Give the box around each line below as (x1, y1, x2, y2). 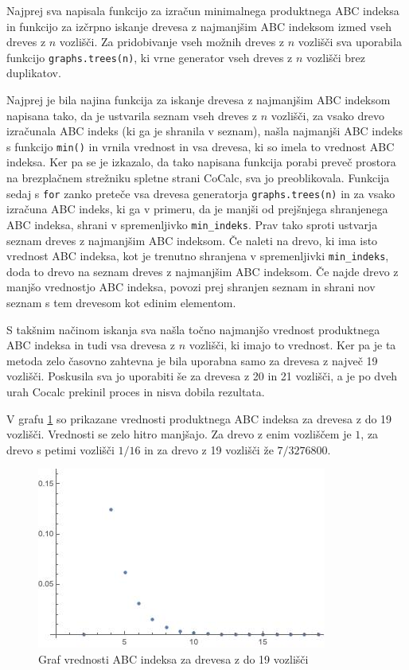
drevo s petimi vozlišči (6, 441, 115, 458)
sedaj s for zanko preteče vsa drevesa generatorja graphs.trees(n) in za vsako (6, 185, 395, 201)
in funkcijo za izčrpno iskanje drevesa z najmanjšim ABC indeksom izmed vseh (6, 18, 392, 34)
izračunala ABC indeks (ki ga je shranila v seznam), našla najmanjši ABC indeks (6, 123, 403, 139)
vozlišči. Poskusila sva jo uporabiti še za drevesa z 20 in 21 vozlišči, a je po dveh (6, 368, 398, 384)
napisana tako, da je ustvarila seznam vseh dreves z (6, 107, 258, 123)
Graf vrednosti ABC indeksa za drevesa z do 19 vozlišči (38, 650, 309, 667)
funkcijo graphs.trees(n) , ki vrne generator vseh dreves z (6, 49, 293, 65)
